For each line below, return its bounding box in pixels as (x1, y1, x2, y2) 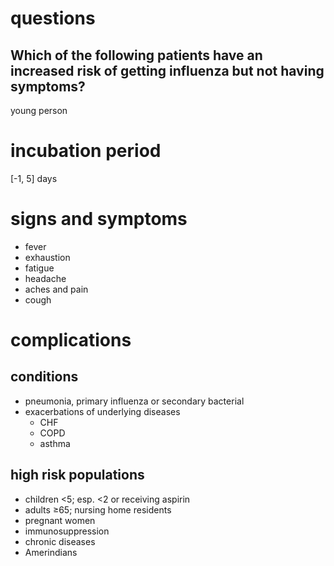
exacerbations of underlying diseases (24, 405, 181, 417)
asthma (39, 437, 71, 449)
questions (10, 7, 96, 30)
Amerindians (24, 546, 78, 558)
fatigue (24, 262, 55, 274)
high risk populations (10, 467, 145, 484)
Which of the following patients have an (10, 47, 263, 64)
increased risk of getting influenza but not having (10, 62, 325, 79)
